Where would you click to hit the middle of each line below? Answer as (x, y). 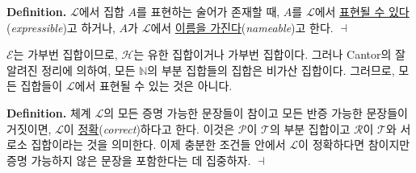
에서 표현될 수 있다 (362, 11)
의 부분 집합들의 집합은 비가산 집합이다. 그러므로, (271, 70)
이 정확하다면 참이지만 (354, 144)
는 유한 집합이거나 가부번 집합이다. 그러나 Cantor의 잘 (269, 54)
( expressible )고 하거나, (61, 27)
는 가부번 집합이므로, (65, 54)
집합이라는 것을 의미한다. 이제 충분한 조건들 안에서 (158, 144)
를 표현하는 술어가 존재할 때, (208, 11)
